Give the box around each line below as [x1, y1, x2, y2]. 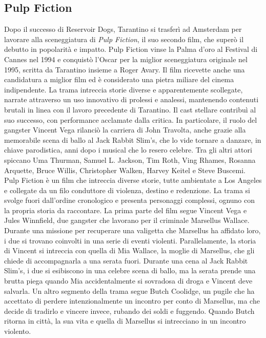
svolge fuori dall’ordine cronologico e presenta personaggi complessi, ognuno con [4, 195, 255, 205]
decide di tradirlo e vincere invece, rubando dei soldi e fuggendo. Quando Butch [4, 305, 255, 316]
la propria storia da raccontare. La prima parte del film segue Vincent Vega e [4, 204, 247, 215]
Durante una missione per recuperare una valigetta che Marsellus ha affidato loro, [4, 225, 261, 236]
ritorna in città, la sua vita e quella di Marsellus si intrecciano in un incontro [4, 315, 246, 326]
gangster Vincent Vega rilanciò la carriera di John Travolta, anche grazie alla [4, 124, 246, 135]
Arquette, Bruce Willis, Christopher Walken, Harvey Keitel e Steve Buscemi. [4, 164, 245, 175]
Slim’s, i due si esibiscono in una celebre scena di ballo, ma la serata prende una [4, 265, 256, 276]
